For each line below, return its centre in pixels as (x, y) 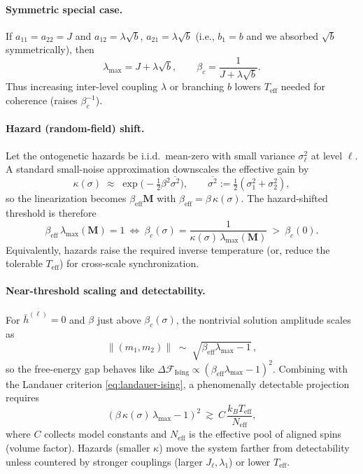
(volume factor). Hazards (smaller (78, 447)
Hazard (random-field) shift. (75, 128)
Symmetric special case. (64, 9)
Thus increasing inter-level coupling (82, 86)
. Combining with (310, 368)
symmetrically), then (50, 49)
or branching (197, 86)
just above (119, 319)
